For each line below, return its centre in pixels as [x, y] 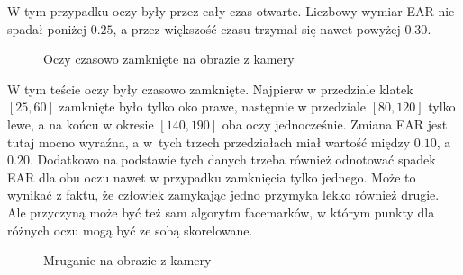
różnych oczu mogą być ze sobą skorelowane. [130, 230]
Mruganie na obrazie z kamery [127, 260]
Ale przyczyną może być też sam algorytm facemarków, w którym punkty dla [221, 212]
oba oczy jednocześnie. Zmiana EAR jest [335, 124]
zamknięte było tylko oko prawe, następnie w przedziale [212, 106]
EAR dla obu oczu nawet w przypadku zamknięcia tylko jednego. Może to [212, 177]
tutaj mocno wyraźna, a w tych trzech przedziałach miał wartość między [209, 142]
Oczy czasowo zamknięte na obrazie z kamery [169, 59]
